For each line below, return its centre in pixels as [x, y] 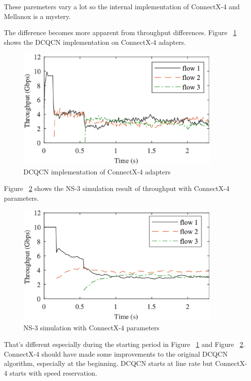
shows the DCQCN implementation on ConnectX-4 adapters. [95, 42]
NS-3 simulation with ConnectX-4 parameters [91, 328]
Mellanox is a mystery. [37, 16]
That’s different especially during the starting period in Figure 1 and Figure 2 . [125, 344]
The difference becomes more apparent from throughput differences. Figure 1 [120, 32]
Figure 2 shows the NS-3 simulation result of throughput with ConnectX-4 [117, 188]
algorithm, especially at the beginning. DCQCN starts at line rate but [108, 363]
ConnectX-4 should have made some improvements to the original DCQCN [116, 353]
